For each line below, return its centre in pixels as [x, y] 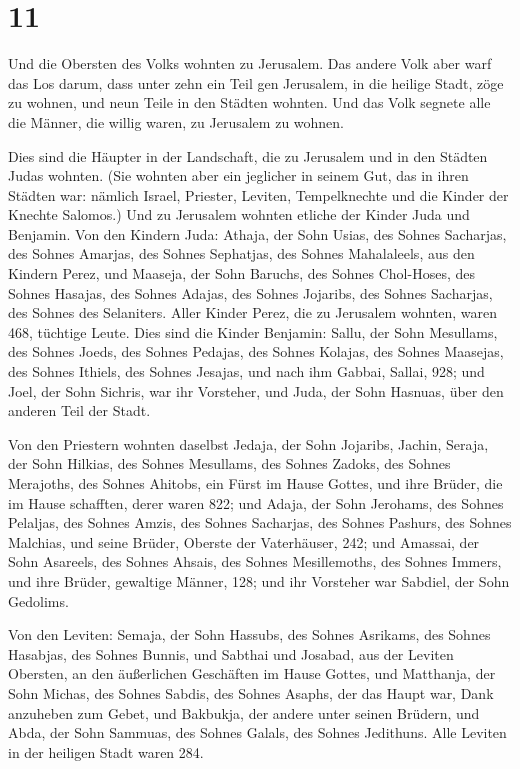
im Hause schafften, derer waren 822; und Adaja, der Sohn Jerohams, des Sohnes [256, 502]
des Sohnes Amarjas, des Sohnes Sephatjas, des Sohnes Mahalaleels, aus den [241, 253]
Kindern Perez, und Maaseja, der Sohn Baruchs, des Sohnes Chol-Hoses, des [241, 273]
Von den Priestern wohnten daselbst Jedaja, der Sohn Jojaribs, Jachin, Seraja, [248, 443]
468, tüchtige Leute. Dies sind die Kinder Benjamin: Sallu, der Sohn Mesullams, [253, 331]
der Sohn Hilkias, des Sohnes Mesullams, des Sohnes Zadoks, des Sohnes [229, 463]
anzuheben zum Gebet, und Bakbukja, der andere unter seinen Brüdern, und [244, 712]
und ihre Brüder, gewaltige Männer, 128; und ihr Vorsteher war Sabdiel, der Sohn [259, 580]
